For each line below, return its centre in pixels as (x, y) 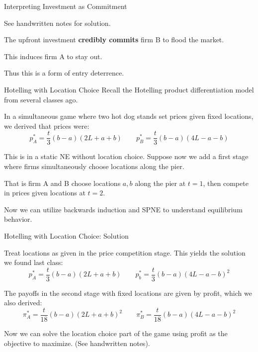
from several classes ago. (41, 99)
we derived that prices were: (47, 126)
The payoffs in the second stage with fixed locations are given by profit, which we (128, 293)
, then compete (226, 183)
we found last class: (34, 262)
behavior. (18, 219)
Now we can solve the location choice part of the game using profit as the (116, 333)
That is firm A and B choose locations (62, 183)
